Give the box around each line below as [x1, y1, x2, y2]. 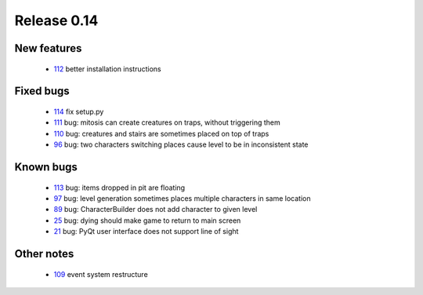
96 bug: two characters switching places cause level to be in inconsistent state [53, 140, 309, 149]
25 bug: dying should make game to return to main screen [53, 216, 241, 225]
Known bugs [14, 160, 78, 173]
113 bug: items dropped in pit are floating [53, 183, 186, 192]
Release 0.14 [14, 12, 99, 29]
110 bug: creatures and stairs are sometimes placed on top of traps [53, 129, 269, 138]
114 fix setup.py [53, 107, 104, 116]
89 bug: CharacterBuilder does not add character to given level [53, 205, 258, 214]
